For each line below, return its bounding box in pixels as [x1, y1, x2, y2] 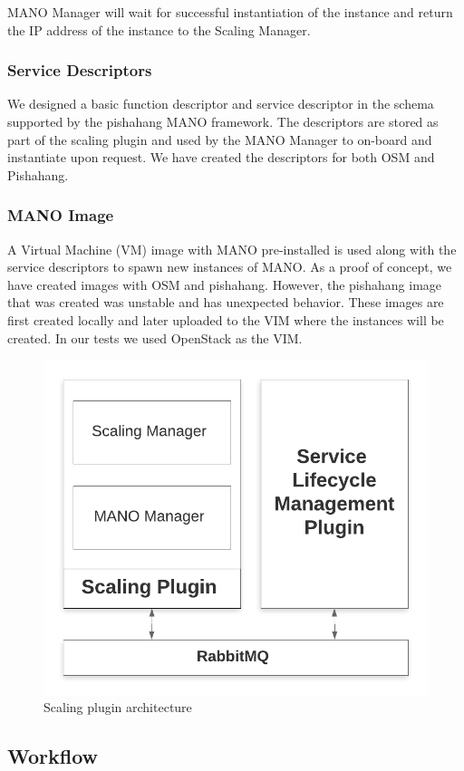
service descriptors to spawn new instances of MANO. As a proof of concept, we [7, 257, 452, 276]
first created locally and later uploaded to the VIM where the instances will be [7, 310, 444, 329]
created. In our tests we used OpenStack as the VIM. [7, 328, 303, 347]
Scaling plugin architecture [43, 698, 192, 717]
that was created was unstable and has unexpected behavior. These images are [7, 293, 444, 312]
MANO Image [7, 204, 114, 226]
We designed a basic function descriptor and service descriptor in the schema [7, 94, 434, 113]
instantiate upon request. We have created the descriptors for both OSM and [7, 148, 435, 167]
